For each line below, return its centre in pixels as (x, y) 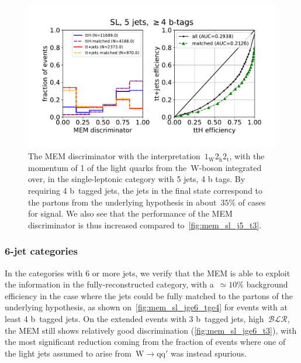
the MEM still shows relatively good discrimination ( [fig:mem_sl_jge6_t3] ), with (151, 330)
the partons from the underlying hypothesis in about (122, 202)
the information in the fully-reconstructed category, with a (109, 284)
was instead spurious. (208, 353)
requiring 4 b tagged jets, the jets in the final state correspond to (146, 191)
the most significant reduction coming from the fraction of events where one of (145, 342)
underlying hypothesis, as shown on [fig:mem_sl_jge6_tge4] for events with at (146, 307)
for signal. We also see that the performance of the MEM (130, 213)
